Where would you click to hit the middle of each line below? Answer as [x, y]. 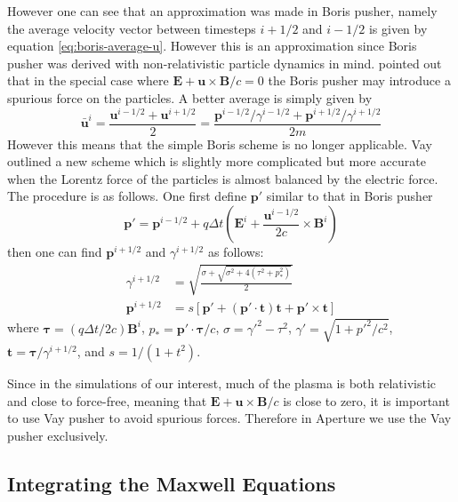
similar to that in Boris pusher [350, 196]
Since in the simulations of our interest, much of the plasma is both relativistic [222, 382]
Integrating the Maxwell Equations [172, 483]
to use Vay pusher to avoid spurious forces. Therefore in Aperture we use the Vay [229, 418]
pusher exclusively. [58, 435]
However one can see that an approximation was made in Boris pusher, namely [222, 11]
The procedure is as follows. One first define [127, 196]
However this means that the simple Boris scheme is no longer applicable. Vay [220, 143]
